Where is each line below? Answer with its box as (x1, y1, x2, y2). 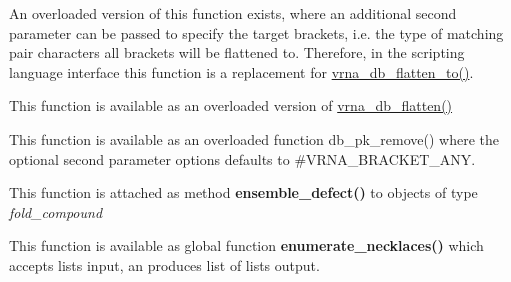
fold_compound (9, 201, 103, 222)
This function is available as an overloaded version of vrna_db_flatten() (9, 95, 453, 116)
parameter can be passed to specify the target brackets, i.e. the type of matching (9, 22, 504, 43)
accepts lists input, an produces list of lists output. (9, 254, 320, 275)
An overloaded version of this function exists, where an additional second (9, 3, 457, 23)
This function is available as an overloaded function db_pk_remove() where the (9, 128, 499, 149)
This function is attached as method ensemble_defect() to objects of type (9, 182, 478, 203)
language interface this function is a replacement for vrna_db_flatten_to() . (9, 61, 474, 82)
